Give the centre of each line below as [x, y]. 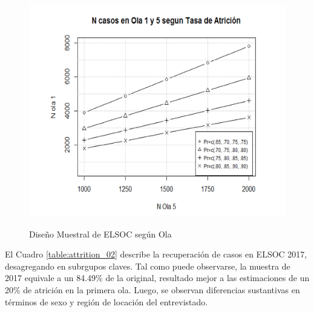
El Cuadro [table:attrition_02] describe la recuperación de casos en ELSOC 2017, [156, 254]
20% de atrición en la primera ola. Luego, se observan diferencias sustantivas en [152, 289]
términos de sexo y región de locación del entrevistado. [106, 301]
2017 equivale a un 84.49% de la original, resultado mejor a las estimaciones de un [157, 278]
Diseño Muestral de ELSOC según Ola [100, 234]
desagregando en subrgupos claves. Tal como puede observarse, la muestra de [148, 266]
